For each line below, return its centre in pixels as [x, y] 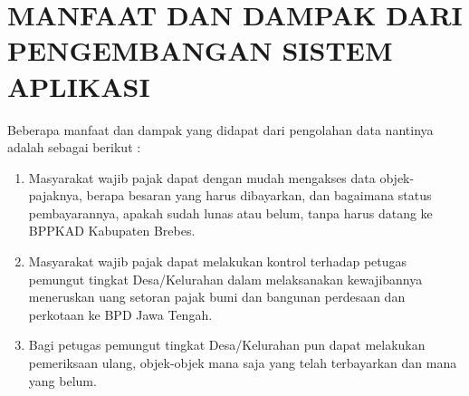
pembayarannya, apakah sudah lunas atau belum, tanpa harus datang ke [230, 212]
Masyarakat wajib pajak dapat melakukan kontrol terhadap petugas [218, 261]
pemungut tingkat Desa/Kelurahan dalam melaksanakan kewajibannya [225, 279]
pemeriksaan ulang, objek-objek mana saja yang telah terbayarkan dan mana [243, 363]
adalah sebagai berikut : [74, 147]
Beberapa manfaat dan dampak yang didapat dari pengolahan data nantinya [220, 129]
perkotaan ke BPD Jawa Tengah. [120, 314]
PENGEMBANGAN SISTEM [200, 50]
